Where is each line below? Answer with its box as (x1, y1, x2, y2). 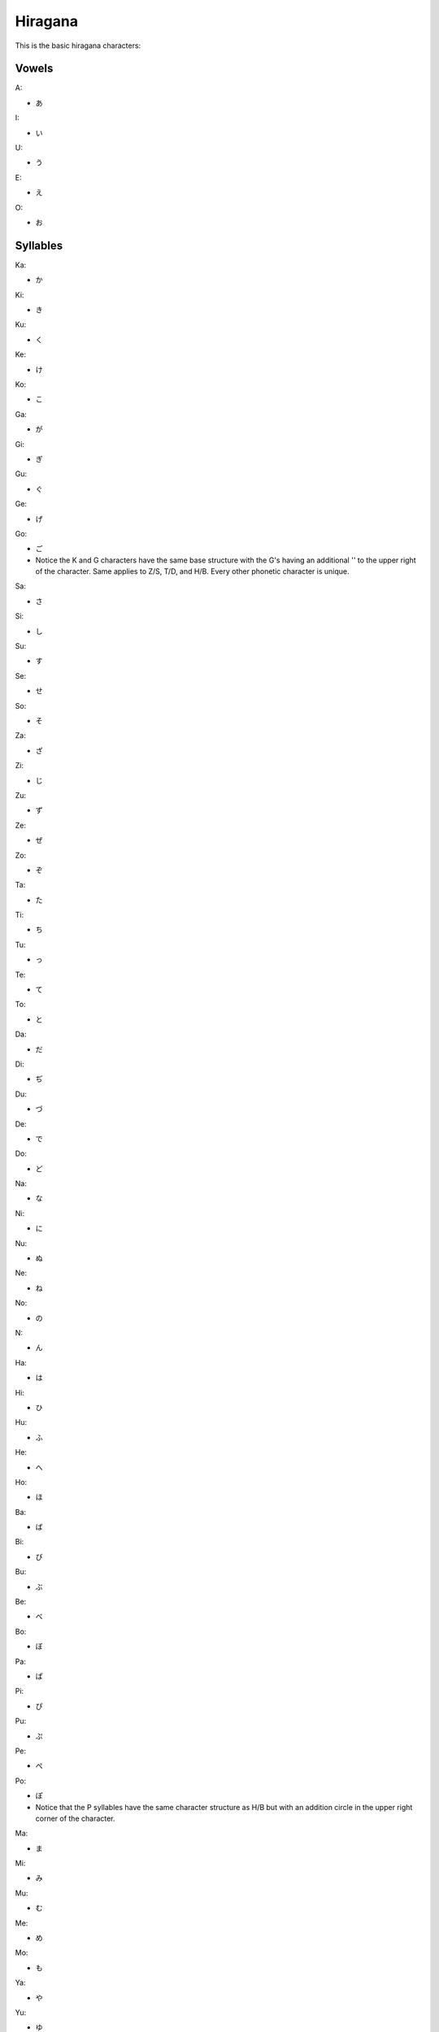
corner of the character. (35, 1813, 115, 1823)
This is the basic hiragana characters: (15, 41, 141, 50)
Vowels (15, 62, 54, 76)
